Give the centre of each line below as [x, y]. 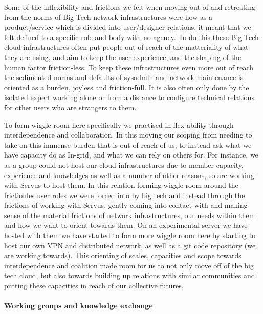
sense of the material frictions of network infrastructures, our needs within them [130, 215]
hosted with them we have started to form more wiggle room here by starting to [130, 235]
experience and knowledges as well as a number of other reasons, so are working [129, 175]
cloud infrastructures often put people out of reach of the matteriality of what [126, 47]
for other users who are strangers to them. [70, 107]
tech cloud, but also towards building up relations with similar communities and [130, 275]
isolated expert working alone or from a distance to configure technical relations [129, 97]
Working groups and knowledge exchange [79, 306]
